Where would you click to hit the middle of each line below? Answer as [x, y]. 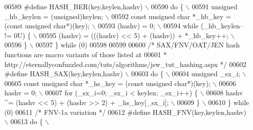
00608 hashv [225, 93]
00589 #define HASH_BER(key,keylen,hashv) [74, 6]
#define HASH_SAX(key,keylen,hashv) [64, 74]
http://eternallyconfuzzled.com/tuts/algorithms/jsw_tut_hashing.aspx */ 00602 [126, 64]
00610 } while [229, 102]
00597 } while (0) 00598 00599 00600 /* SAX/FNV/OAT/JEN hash [137, 45]
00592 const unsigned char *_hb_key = [171, 16]
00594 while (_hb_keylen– [203, 26]
